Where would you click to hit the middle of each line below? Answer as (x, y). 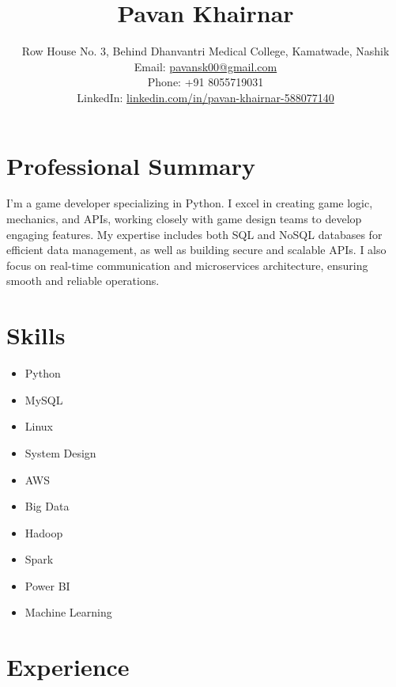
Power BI (47, 585)
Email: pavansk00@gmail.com (206, 66)
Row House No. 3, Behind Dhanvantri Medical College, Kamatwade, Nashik (206, 51)
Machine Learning (68, 612)
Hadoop (44, 532)
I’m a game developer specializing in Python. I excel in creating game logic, (190, 203)
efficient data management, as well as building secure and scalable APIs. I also (196, 250)
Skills (36, 335)
